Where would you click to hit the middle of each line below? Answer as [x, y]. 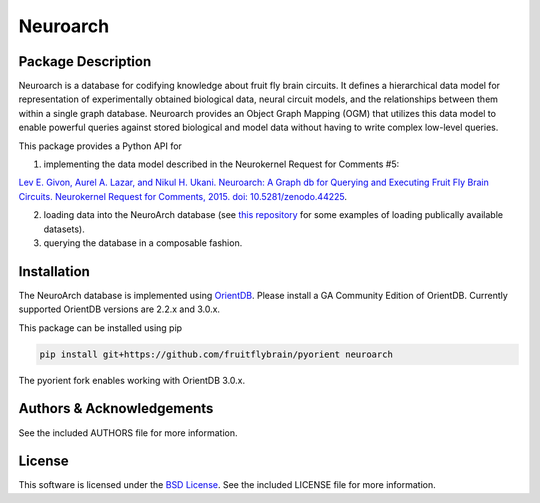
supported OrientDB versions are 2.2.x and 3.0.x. [119, 309]
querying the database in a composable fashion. [143, 242]
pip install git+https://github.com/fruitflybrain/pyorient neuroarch [216, 354]
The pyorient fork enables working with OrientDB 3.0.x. [131, 380]
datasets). [64, 229]
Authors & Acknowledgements [116, 408]
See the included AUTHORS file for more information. [128, 432]
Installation [54, 271]
